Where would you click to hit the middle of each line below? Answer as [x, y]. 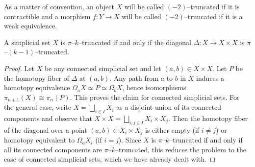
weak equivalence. [31, 26]
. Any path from [134, 78]
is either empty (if [172, 130]
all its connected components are [53, 149]
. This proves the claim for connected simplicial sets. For [155, 97]
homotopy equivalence [37, 87]
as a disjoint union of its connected [169, 107]
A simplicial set [27, 42]
